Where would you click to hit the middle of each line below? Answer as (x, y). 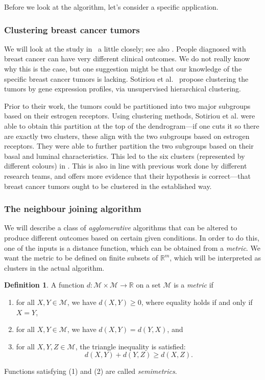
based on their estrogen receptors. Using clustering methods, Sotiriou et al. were (130, 116)
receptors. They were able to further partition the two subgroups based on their (129, 146)
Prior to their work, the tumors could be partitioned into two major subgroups (127, 105)
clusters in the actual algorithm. (54, 267)
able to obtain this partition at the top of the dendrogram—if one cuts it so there (132, 125)
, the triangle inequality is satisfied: (130, 346)
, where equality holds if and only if (197, 302)
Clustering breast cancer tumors (72, 29)
